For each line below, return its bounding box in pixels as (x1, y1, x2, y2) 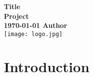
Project (4, 11, 29, 21)
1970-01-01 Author (4, 20, 67, 30)
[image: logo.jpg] (4, 30, 63, 38)
